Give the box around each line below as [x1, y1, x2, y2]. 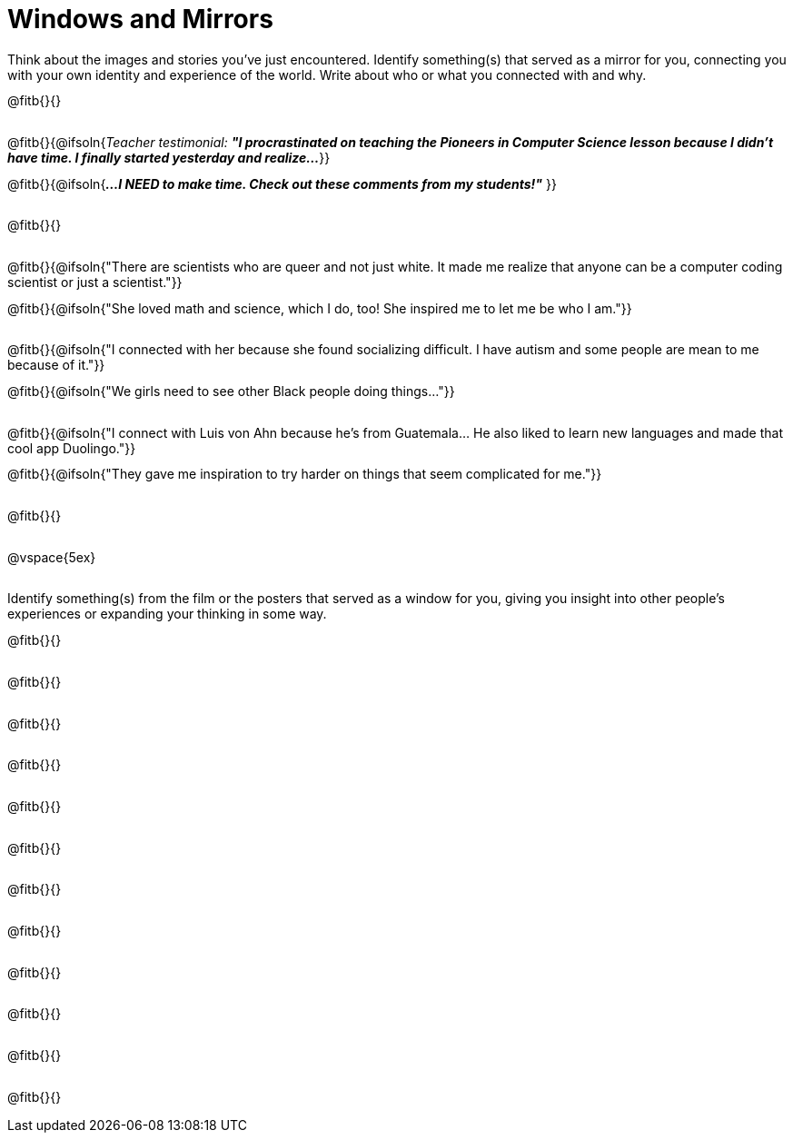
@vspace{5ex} [7, 549, 96, 565]
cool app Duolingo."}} [7, 440, 136, 456]
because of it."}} [7, 357, 105, 373]
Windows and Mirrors [7, 4, 273, 35]
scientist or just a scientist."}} [7, 274, 183, 291]
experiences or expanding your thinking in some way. [7, 606, 327, 622]
